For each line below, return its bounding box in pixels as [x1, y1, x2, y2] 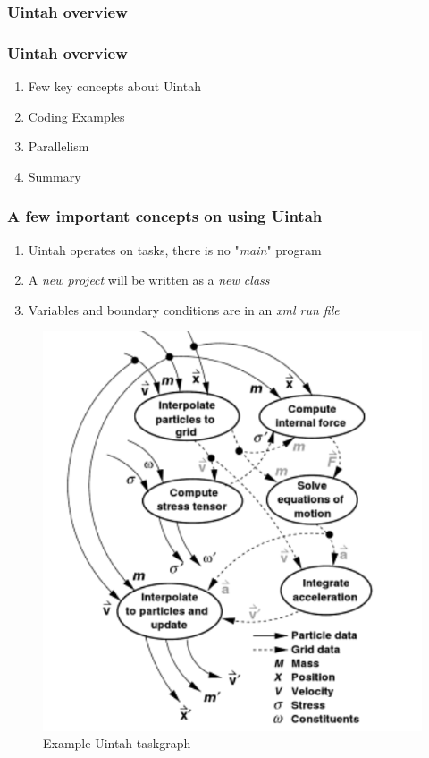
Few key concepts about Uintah [28, 77, 201, 96]
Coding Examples [28, 106, 125, 125]
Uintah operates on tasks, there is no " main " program [28, 240, 322, 259]
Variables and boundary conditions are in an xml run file [28, 300, 340, 319]
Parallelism [28, 137, 89, 156]
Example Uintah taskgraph [43, 734, 191, 753]
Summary [28, 166, 81, 185]
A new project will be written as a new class [28, 270, 270, 289]
